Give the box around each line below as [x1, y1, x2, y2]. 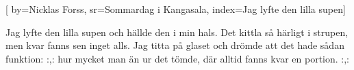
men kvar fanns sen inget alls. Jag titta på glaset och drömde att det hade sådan [5, 38, 344, 52]
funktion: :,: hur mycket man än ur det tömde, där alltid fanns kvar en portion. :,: [5, 51, 350, 65]
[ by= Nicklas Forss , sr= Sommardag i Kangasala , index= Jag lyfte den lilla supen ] [5, 2, 346, 16]
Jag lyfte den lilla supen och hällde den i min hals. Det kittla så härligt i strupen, [5, 24, 349, 39]
